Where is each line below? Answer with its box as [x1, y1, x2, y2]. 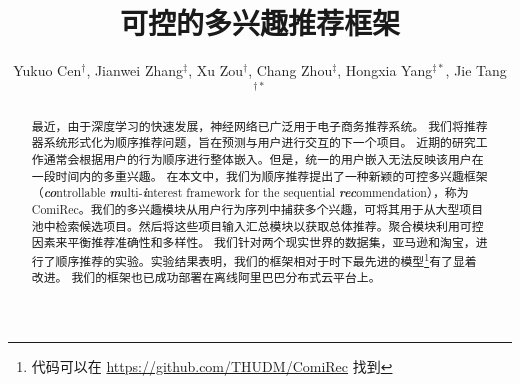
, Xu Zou [188, 60, 244, 81]
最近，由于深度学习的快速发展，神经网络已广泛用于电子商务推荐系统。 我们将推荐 [31, 117, 488, 134]
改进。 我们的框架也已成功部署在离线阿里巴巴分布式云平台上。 [31, 269, 381, 286]
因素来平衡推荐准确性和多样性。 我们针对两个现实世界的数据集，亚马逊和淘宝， [31, 234, 476, 251]
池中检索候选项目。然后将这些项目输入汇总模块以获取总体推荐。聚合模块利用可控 [31, 217, 484, 234]
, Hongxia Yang [337, 60, 433, 81]
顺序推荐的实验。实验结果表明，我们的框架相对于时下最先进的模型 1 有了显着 [55, 249, 477, 269]
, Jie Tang [445, 60, 507, 81]
